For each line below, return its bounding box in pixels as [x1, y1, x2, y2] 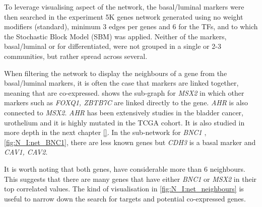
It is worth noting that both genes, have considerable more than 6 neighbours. [4, 163, 245, 174]
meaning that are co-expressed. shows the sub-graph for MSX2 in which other [4, 87, 244, 98]
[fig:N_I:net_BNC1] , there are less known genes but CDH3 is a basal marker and [4, 136, 256, 147]
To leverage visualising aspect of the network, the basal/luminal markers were [4, 2, 244, 12]
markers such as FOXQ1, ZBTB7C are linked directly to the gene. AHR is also [4, 97, 248, 108]
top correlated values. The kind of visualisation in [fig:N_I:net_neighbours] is [4, 183, 244, 194]
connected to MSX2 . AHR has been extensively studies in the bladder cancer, [4, 107, 243, 117]
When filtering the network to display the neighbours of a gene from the [4, 67, 227, 78]
